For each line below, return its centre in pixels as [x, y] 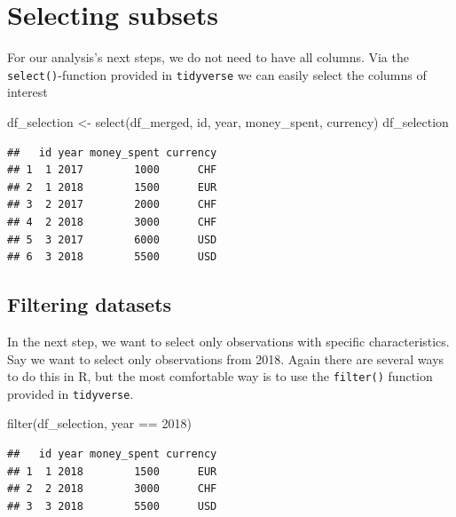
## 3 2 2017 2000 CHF [112, 205]
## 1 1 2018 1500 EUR [112, 471]
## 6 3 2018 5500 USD [112, 257]
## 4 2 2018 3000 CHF [112, 222]
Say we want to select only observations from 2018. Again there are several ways [226, 358]
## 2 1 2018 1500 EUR [112, 187]
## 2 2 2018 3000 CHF [112, 489]
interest [28, 92]
